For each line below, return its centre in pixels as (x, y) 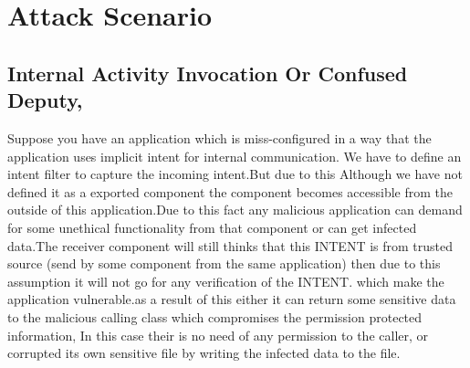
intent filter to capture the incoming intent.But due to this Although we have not (235, 174)
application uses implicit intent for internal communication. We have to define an (235, 156)
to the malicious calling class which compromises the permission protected (215, 316)
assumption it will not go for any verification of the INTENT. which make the (226, 281)
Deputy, (45, 100)
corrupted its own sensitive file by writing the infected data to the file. (204, 353)
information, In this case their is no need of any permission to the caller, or (218, 335)
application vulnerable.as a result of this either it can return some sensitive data (232, 299)
